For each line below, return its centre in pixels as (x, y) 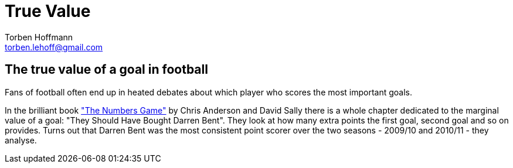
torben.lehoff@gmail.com (54, 47)
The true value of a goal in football (106, 70)
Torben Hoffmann (39, 37)
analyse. (21, 140)
